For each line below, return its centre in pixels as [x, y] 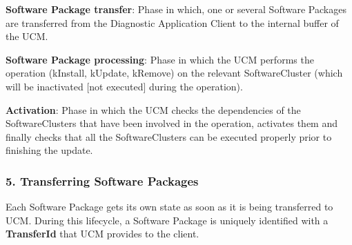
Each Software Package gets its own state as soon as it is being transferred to [169, 207]
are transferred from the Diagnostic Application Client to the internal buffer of [172, 22]
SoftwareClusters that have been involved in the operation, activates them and [172, 123]
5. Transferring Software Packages [102, 180]
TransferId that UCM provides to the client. [102, 234]
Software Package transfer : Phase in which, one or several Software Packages [176, 9]
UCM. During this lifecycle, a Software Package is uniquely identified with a [167, 220]
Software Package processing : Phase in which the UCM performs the [160, 59]
